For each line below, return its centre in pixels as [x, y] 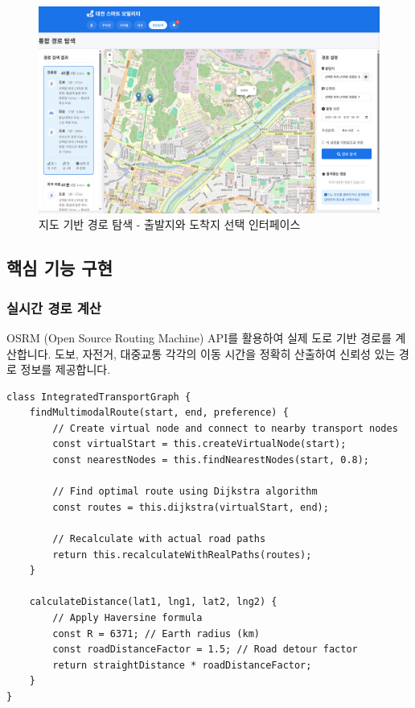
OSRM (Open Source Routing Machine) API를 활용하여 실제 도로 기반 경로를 [199, 337]
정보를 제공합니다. [66, 369]
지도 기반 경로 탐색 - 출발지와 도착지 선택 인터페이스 [170, 224]
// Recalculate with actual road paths [159, 539]
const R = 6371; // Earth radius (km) [156, 633]
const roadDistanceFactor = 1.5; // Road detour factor [205, 650]
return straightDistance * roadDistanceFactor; [182, 665]
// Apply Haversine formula [127, 618]
